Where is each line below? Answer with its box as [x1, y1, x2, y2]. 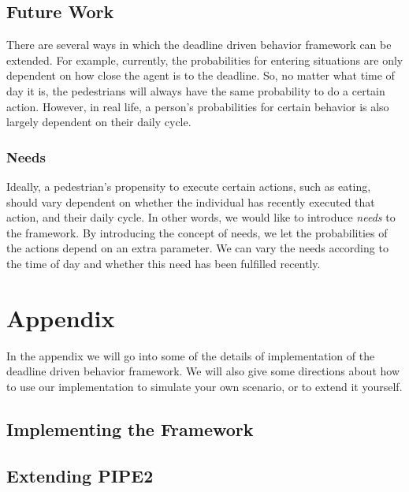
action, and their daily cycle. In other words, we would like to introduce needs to [6, 209, 396, 225]
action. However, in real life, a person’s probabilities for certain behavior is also [6, 98, 389, 114]
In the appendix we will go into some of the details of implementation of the [6, 347, 375, 363]
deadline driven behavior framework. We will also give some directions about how [6, 363, 400, 379]
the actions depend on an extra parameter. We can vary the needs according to [6, 240, 389, 256]
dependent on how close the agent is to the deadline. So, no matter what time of [6, 67, 395, 84]
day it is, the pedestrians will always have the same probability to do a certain [6, 82, 385, 99]
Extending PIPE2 [6, 463, 154, 487]
